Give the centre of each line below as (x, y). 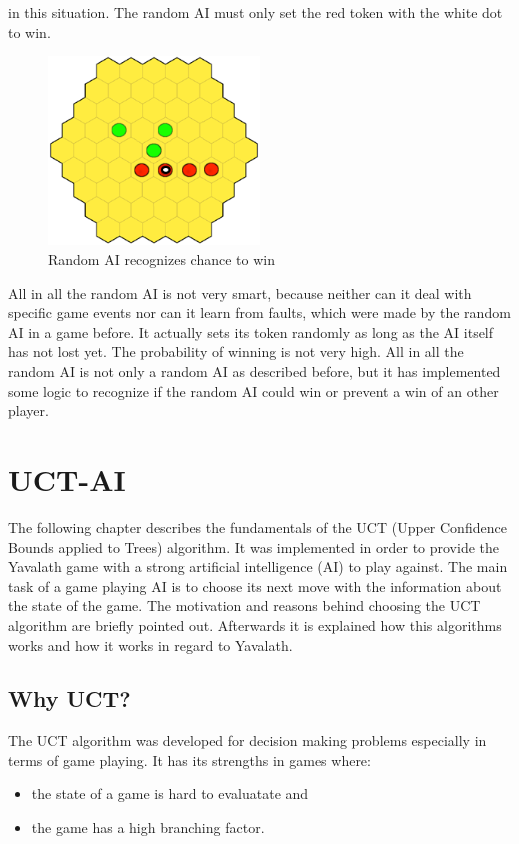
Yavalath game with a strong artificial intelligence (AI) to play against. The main (258, 566)
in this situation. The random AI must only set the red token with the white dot (255, 12)
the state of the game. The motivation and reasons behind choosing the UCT (244, 605)
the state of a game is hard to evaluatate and (170, 793)
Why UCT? (69, 698)
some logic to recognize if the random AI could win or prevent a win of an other (253, 390)
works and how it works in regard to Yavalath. (150, 644)
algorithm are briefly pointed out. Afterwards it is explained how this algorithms (255, 624)
